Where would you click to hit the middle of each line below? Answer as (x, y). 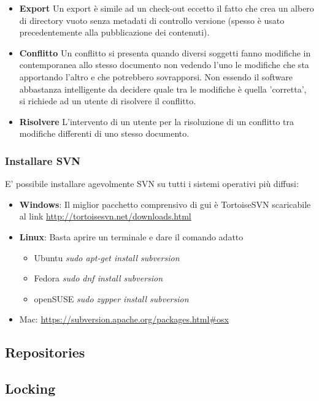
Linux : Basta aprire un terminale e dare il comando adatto (131, 236)
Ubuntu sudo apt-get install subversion (107, 257)
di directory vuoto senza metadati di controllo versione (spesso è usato (152, 20)
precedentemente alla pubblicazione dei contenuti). (114, 32)
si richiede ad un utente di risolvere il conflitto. (108, 101)
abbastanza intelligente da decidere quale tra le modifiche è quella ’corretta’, (163, 89)
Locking (30, 388)
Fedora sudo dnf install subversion (98, 278)
